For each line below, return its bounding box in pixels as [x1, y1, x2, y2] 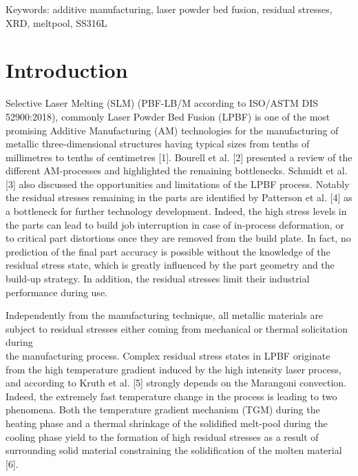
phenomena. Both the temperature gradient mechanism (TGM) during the [6, 402, 320, 417]
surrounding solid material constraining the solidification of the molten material [6, 443, 342, 457]
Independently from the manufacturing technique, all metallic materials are [6, 308, 324, 322]
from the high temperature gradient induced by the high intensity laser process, [6, 362, 341, 376]
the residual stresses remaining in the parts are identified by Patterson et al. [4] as [6, 190, 352, 205]
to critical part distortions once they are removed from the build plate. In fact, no [6, 231, 351, 245]
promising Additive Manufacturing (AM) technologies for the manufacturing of [6, 123, 339, 137]
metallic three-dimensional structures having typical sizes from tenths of [6, 136, 310, 151]
